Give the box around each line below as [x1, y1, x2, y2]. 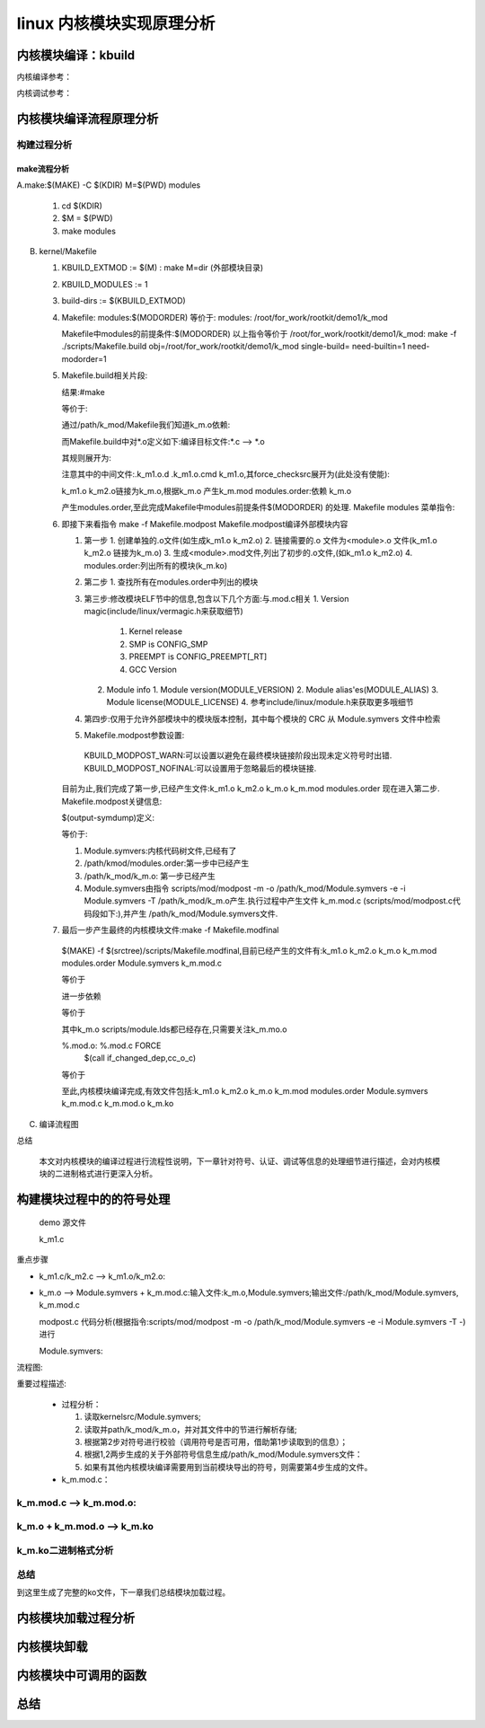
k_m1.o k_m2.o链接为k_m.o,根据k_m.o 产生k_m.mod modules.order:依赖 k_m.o [61, 485, 352, 496]
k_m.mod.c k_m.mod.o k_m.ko [61, 1098, 174, 1109]
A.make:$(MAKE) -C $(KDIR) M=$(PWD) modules [16, 180, 201, 190]
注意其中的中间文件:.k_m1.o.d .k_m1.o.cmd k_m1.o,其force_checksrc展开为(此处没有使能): [61, 469, 391, 480]
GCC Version [128, 664, 177, 674]
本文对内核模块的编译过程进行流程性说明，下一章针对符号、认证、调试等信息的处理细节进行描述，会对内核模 [39, 1155, 440, 1167]
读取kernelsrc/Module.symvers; [84, 1411, 201, 1423]
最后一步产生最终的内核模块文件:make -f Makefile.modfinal [61, 925, 279, 936]
